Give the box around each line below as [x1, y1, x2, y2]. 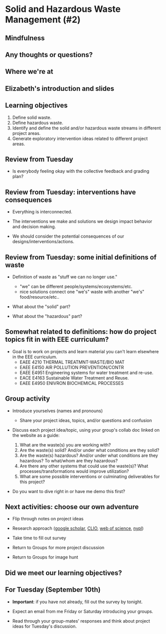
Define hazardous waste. [12, 120, 63, 126]
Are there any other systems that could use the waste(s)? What [19, 463, 148, 469]
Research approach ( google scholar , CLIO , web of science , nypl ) [12, 525, 144, 531]
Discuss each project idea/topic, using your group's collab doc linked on [12, 427, 160, 433]
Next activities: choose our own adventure [5, 503, 139, 511]
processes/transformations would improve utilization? [19, 468, 129, 474]
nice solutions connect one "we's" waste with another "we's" [19, 289, 145, 295]
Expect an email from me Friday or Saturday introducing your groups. [12, 608, 153, 614]
